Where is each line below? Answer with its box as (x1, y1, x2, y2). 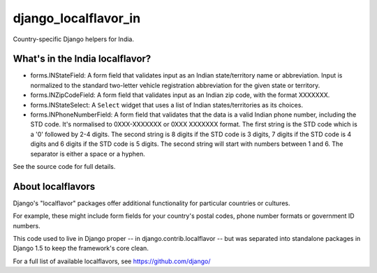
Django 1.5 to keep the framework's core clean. (13, 244, 149, 253)
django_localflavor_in (13, 10, 141, 26)
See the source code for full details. (13, 162, 116, 170)
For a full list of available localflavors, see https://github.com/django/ (13, 257, 211, 265)
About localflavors (13, 180, 96, 192)
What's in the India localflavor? (13, 53, 151, 65)
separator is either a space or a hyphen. (30, 149, 146, 158)
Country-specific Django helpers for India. (13, 35, 134, 43)
